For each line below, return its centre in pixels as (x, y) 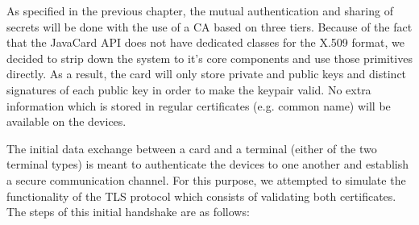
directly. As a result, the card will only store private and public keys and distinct (207, 74)
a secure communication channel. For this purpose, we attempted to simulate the (206, 179)
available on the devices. (66, 121)
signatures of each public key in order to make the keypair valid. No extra (189, 89)
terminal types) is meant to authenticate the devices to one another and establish (207, 164)
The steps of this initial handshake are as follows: (128, 212)
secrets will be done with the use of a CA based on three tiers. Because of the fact (209, 26)
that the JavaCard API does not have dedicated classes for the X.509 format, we (205, 42)
